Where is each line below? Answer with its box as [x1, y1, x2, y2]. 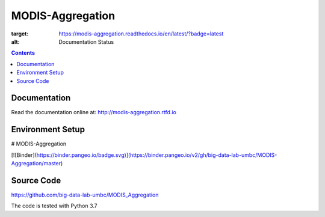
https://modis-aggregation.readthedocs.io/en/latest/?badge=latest [58, 30, 224, 37]
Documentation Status [58, 38, 114, 45]
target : [11, 30, 29, 37]
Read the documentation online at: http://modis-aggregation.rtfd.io [11, 109, 177, 116]
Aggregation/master [11, 160, 61, 167]
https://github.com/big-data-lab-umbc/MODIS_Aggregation [11, 191, 159, 198]
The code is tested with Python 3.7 [11, 202, 97, 210]
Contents [11, 49, 36, 57]
